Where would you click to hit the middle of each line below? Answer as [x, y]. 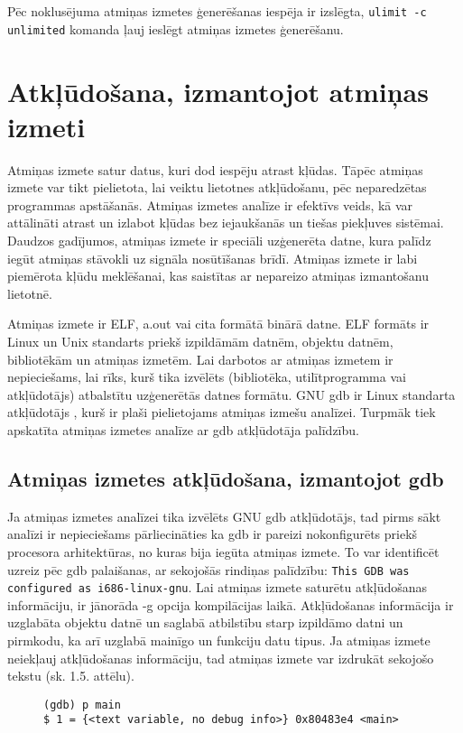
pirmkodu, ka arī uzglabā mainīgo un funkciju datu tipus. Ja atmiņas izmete [219, 640]
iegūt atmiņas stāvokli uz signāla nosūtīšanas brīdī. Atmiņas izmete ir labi [213, 258]
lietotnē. [30, 293]
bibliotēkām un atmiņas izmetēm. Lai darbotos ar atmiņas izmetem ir [200, 359]
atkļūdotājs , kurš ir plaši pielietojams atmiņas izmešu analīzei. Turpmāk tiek [222, 412]
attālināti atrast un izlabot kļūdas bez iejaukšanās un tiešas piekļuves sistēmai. [226, 223]
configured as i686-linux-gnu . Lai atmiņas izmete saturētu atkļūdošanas [218, 587]
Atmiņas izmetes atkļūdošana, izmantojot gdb [226, 478]
